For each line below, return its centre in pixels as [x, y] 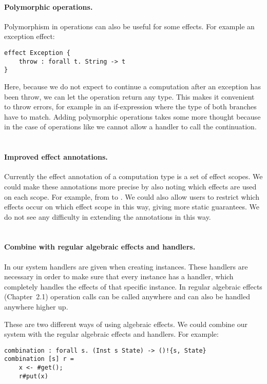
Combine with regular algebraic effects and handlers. [100, 247]
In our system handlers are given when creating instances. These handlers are [126, 266]
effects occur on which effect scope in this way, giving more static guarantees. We [132, 207]
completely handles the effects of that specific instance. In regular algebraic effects [133, 286]
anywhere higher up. [36, 307]
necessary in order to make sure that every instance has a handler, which [119, 276]
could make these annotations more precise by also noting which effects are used [130, 186]
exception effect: [30, 36]
